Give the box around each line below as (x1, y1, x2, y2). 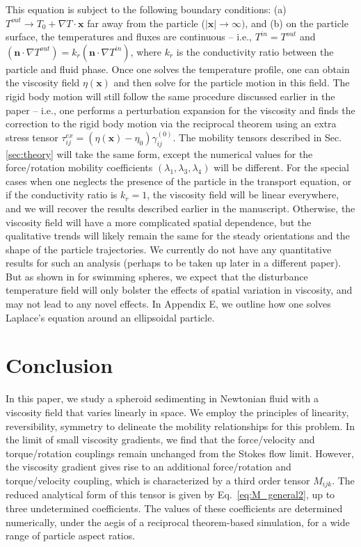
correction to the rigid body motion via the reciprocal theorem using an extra (6, 116, 337, 131)
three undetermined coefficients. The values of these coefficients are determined (6, 501, 343, 515)
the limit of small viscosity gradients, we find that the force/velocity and (6, 432, 315, 447)
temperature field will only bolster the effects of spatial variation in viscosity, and (6, 283, 353, 297)
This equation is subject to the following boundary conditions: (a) (6, 2, 287, 16)
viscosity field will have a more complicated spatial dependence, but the (6, 214, 312, 229)
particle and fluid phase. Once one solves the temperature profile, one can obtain (6, 61, 350, 76)
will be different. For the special (214, 160, 349, 175)
